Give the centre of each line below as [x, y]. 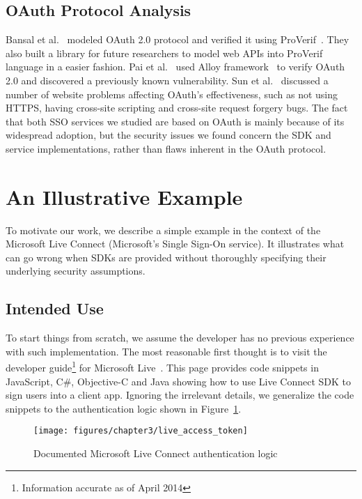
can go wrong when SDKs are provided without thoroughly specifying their [166, 257]
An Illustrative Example [124, 196]
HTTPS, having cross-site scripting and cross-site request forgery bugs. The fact [177, 108]
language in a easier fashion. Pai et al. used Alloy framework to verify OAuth [175, 67]
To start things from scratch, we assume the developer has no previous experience [180, 338]
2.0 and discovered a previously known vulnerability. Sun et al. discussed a [167, 80]
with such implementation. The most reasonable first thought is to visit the [166, 351]
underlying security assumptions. [76, 271]
